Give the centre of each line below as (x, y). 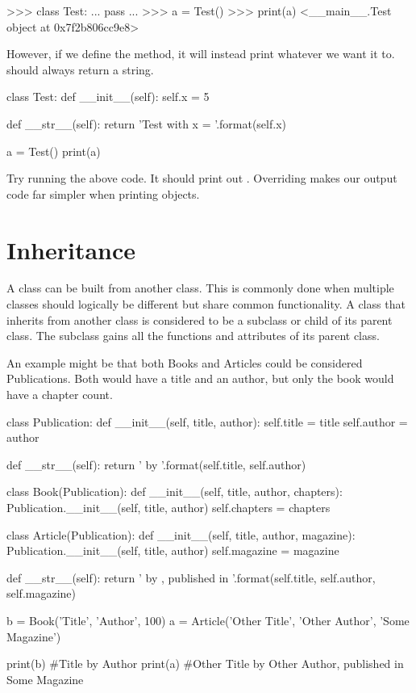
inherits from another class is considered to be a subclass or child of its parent (200, 319)
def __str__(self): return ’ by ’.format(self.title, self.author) (156, 464)
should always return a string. (80, 69)
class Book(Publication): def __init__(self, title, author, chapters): (175, 491)
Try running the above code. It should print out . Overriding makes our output (202, 178)
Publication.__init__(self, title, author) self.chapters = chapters (168, 507)
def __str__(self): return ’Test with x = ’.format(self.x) (146, 123)
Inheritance (71, 249)
